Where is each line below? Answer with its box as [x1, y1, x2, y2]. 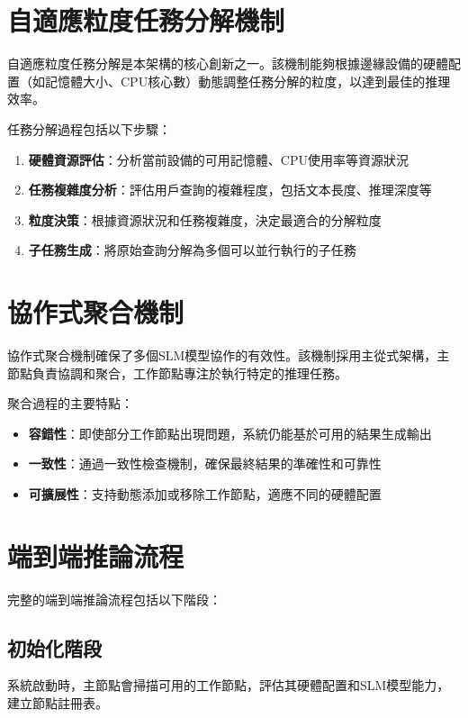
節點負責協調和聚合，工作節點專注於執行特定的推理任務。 [7, 363, 347, 382]
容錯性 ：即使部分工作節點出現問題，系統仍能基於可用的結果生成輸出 [28, 423, 432, 442]
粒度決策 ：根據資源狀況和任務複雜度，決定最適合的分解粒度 [28, 210, 382, 229]
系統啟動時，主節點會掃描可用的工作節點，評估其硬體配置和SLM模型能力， [7, 676, 450, 695]
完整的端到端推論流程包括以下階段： [7, 589, 221, 608]
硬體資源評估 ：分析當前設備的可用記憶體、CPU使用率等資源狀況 [28, 150, 409, 168]
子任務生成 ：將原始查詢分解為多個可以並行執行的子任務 [28, 241, 356, 259]
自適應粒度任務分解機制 [7, 2, 285, 39]
